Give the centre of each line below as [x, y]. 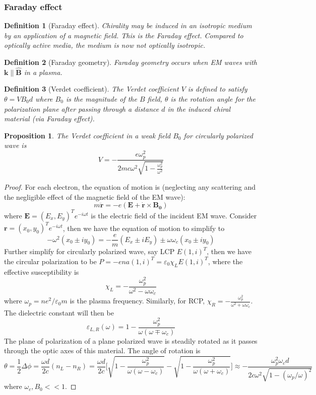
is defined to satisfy [217, 89]
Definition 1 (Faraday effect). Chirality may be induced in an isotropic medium [128, 25]
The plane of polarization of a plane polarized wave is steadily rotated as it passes [131, 340]
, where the [225, 261]
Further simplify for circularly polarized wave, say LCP [89, 251]
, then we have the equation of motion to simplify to [144, 228]
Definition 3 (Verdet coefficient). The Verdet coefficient [91, 89]
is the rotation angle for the [213, 99]
